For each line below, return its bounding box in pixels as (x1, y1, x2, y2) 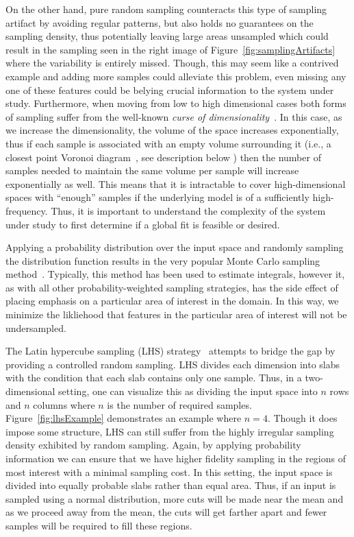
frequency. (5, 203, 48, 217)
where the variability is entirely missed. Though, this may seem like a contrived (5, 56, 339, 70)
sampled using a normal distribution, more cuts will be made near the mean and (5, 491, 344, 505)
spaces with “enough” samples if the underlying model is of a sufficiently (5, 190, 309, 204)
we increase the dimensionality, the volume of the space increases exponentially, (5, 123, 339, 137)
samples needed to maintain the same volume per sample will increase (5, 163, 299, 178)
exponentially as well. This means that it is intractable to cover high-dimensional (5, 176, 346, 191)
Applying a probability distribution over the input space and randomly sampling (5, 240, 344, 254)
